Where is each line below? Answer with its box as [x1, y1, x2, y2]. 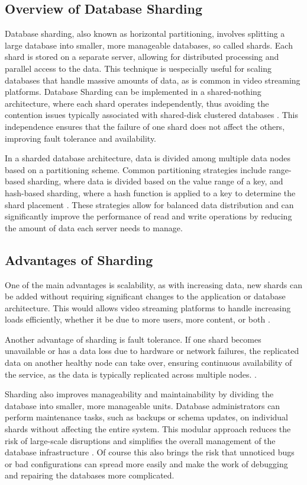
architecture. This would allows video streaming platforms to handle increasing [5, 301, 291, 314]
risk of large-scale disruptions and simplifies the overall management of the [5, 434, 276, 446]
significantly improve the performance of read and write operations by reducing [5, 210, 292, 222]
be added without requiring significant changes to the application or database [5, 290, 286, 302]
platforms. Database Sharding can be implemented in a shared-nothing [5, 85, 261, 98]
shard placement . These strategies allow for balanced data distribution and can [5, 198, 294, 210]
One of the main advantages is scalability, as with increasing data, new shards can [5, 278, 303, 291]
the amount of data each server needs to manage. [5, 221, 183, 234]
